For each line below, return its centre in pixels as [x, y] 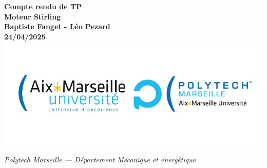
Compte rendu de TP [43, 6]
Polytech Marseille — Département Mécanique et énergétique [100, 159]
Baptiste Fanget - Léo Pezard [57, 26]
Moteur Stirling [33, 16]
